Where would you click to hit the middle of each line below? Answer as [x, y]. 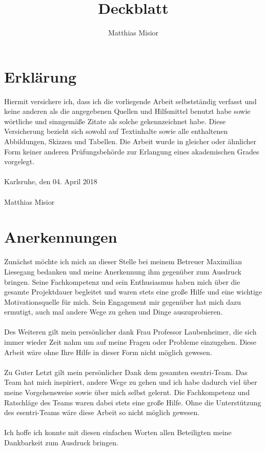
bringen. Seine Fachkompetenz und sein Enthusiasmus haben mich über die [122, 281]
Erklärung [40, 76]
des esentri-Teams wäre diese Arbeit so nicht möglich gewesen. [102, 412]
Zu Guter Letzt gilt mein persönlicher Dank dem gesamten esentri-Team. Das [126, 372]
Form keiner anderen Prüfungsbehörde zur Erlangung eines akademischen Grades [132, 151]
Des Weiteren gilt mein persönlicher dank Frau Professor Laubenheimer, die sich [130, 332]
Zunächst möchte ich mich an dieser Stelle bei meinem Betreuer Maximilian [123, 261]
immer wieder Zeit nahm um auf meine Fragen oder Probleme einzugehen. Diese [130, 342]
